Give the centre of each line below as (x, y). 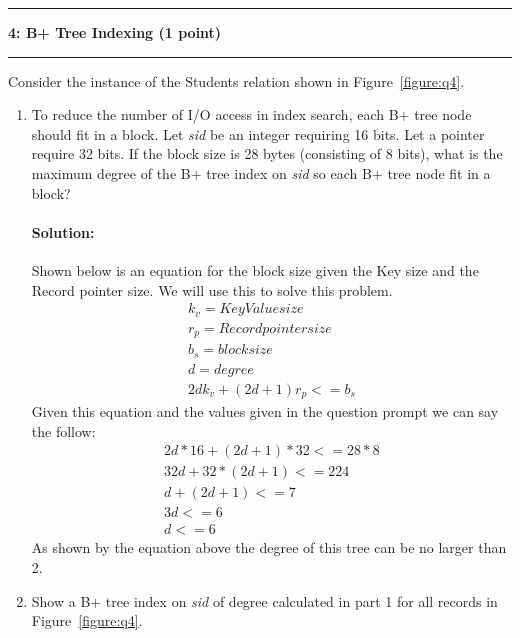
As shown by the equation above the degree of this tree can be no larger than (269, 547)
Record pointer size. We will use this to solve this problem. (212, 289)
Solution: (63, 231)
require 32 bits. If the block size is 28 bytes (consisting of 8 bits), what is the (267, 153)
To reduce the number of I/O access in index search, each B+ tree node (251, 114)
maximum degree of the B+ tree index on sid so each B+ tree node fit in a (261, 172)
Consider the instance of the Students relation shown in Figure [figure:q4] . (236, 80)
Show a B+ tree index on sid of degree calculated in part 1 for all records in (264, 600)
